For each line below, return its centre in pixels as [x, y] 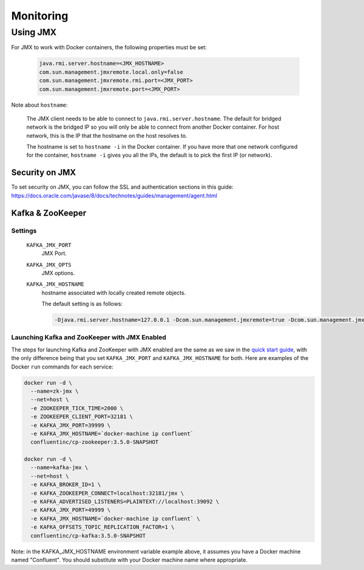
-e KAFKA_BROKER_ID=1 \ [66, 485]
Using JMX [34, 32]
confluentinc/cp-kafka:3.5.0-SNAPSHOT [88, 535]
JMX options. [58, 273]
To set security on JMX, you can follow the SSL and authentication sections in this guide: [122, 187]
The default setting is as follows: [82, 304]
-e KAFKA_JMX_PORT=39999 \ [71, 425]
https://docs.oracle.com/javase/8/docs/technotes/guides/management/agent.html [114, 195]
